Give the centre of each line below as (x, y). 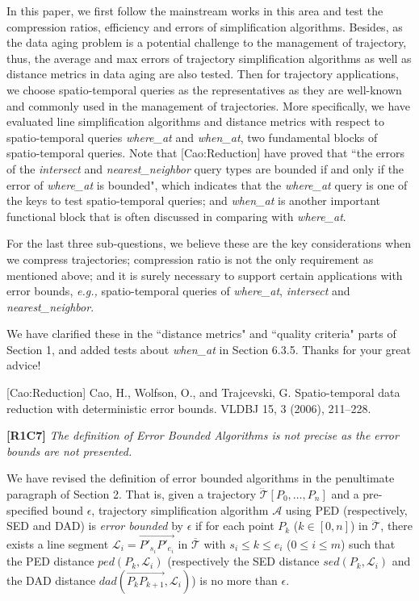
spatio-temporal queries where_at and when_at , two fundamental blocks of (192, 137)
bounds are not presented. (69, 451)
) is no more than (235, 580)
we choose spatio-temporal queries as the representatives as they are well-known (204, 89)
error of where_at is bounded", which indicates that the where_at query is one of (207, 184)
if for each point (235, 526)
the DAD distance (51, 580)
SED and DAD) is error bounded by (95, 526)
